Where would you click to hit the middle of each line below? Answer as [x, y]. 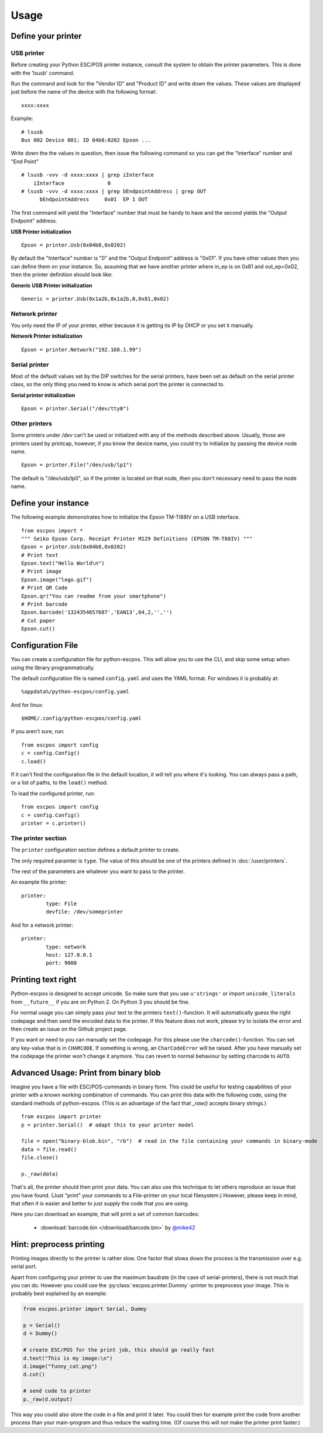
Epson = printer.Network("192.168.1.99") [81, 349]
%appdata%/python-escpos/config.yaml [75, 692]
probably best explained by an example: [59, 1294]
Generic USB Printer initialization [52, 285]
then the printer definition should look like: [62, 274]
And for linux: [27, 705]
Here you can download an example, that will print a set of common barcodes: [105, 1214]
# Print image [41, 571]
